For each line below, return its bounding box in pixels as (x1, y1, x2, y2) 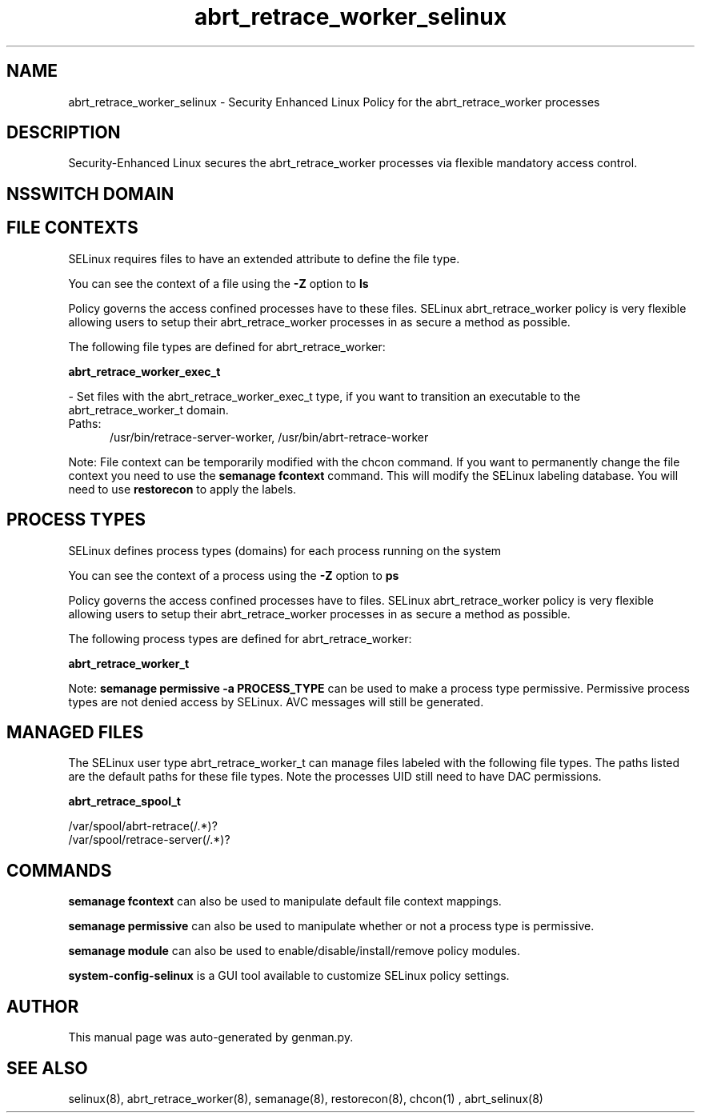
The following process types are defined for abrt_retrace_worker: (68, 631, 412, 645)
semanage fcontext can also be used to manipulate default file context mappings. (68, 894, 502, 909)
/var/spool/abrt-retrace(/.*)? (68, 819, 218, 833)
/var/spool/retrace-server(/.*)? (68, 833, 230, 847)
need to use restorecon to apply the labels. (68, 482, 297, 496)
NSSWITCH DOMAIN (6, 183, 174, 204)
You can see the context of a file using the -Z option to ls (68, 276, 369, 290)
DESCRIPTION (6, 122, 121, 143)
